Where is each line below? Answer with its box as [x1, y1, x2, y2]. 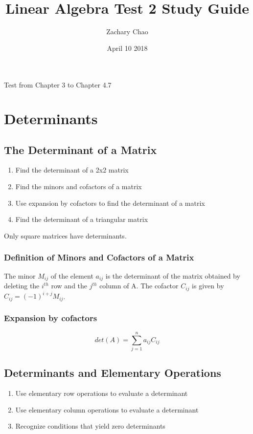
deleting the [4, 281, 40, 291]
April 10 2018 [107, 43, 148, 53]
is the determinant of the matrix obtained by [105, 270, 240, 281]
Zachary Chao [106, 26, 148, 37]
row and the [51, 281, 88, 291]
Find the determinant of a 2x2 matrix [15, 165, 129, 175]
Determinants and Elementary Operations [4, 365, 221, 380]
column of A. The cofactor [99, 281, 179, 291]
